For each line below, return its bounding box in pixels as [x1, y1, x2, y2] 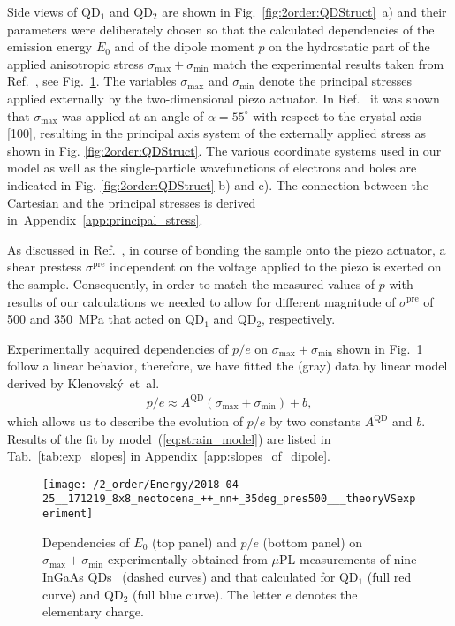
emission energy [7, 37, 93, 56]
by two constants [269, 412, 361, 430]
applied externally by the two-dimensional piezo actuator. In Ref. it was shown [7, 88, 440, 107]
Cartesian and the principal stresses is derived [7, 193, 256, 211]
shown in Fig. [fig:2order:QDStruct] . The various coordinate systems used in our [7, 141, 442, 159]
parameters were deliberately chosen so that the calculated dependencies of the [7, 19, 435, 38]
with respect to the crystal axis [253, 106, 421, 125]
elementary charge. [42, 602, 144, 621]
